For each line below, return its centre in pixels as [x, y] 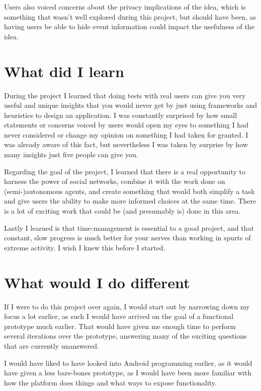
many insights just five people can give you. [71, 154]
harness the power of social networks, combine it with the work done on [115, 181]
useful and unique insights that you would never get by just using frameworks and [131, 105]
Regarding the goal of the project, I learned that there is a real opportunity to [125, 171]
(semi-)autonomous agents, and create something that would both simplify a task [129, 191]
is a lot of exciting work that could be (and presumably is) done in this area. [122, 211]
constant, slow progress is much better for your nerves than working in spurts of [127, 238]
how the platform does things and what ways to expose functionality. [110, 382]
